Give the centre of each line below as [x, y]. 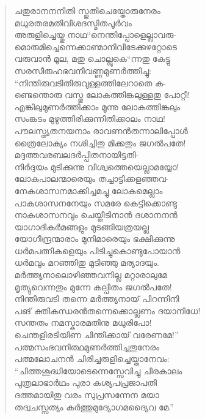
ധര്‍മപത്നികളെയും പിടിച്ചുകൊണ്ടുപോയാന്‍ [97, 250]
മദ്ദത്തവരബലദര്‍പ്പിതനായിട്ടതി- [77, 155]
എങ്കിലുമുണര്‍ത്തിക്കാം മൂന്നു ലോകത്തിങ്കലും [97, 106]
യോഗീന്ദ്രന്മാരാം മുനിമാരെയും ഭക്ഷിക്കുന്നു [95, 239]
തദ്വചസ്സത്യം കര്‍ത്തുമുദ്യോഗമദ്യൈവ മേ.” [94, 406]
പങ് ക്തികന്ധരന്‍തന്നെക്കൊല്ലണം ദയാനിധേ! [107, 310]
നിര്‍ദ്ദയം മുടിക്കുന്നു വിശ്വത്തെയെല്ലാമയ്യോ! [97, 166]
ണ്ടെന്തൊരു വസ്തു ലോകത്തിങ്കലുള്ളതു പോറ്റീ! [102, 95]
